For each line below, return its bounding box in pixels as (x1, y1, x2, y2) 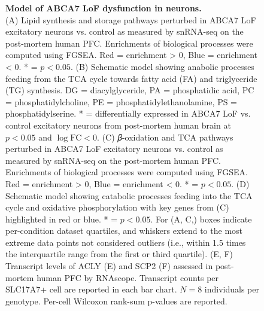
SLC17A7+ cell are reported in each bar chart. (5, 283, 177, 295)
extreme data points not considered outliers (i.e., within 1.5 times (5, 236, 246, 248)
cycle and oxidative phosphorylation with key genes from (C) (5, 201, 229, 214)
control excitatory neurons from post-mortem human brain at (5, 118, 231, 131)
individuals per (204, 283, 260, 295)
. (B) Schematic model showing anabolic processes (70, 60, 254, 72)
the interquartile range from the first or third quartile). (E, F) (5, 248, 233, 260)
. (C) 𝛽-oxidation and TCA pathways (97, 130, 233, 143)
